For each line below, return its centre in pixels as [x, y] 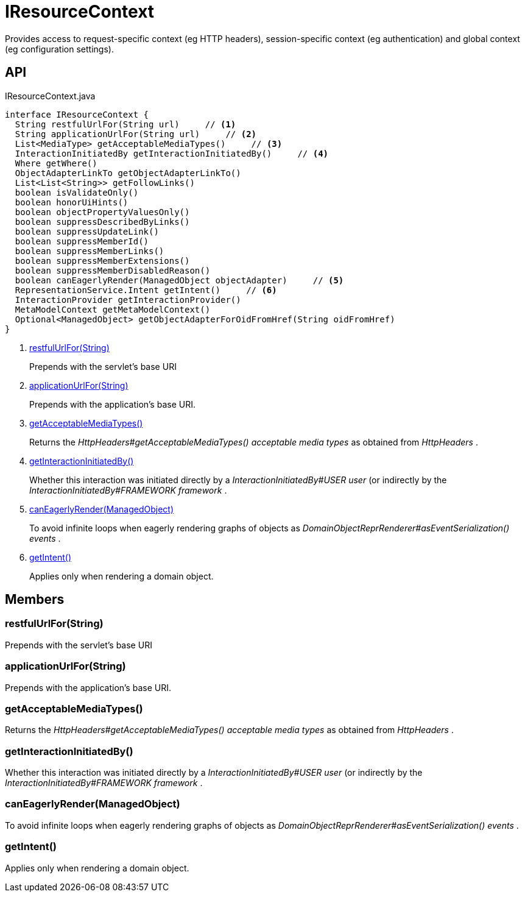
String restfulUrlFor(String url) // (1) [125, 124]
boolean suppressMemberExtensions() [102, 261]
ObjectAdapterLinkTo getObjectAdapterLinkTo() [128, 173]
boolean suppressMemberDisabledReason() [113, 270]
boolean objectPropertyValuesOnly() [102, 212]
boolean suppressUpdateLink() [87, 231]
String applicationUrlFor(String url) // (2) [136, 134]
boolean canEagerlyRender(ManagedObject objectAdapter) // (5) [179, 280]
